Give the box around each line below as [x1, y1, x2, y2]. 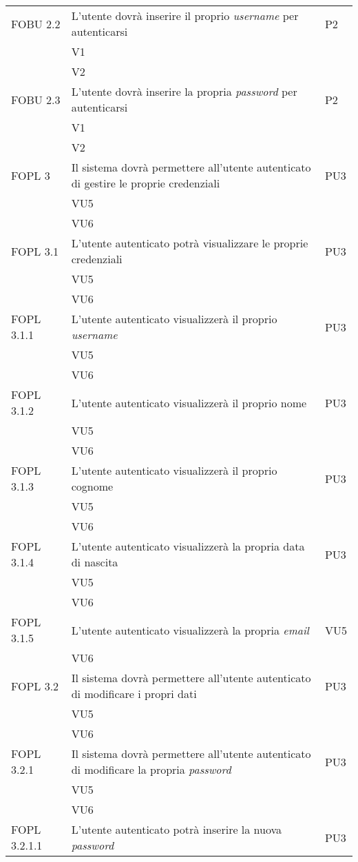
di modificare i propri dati [71, 686, 197, 701]
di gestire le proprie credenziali [71, 175, 220, 191]
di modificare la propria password [71, 761, 231, 777]
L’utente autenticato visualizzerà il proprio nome [71, 394, 307, 411]
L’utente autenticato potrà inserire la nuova [71, 821, 282, 837]
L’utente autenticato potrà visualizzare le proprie [71, 235, 308, 251]
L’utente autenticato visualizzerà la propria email [71, 622, 309, 638]
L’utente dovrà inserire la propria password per [71, 83, 297, 99]
